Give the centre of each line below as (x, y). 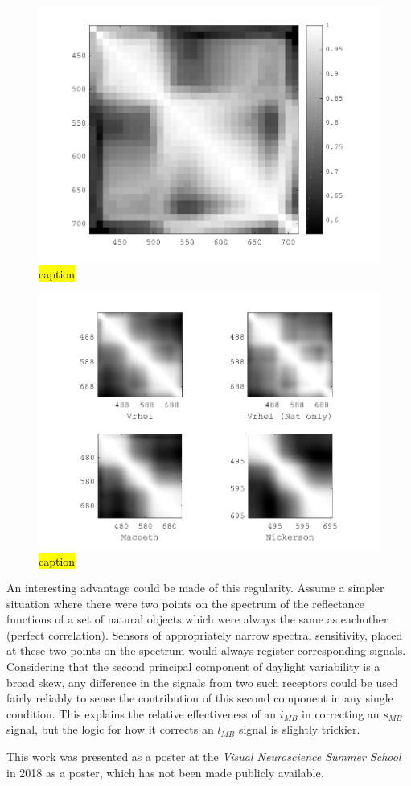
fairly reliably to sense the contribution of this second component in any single (200, 698)
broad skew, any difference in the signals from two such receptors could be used (202, 682)
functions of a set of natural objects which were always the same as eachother (197, 619)
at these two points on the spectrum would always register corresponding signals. (206, 650)
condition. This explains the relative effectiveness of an (142, 713)
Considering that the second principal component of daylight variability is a (193, 667)
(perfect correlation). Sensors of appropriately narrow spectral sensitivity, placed (205, 634)
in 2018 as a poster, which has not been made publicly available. (165, 772)
